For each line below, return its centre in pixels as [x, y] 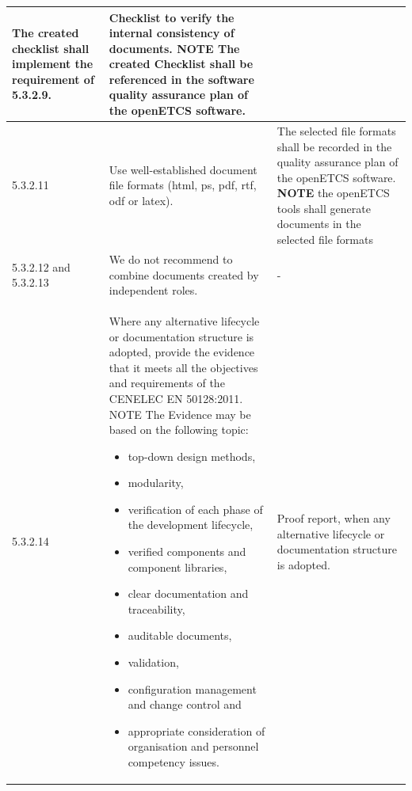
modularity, [156, 483]
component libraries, [177, 567]
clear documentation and [188, 593]
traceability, [156, 608]
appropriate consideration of [196, 730]
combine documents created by [184, 274]
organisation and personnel [193, 746]
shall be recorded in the [334, 146]
